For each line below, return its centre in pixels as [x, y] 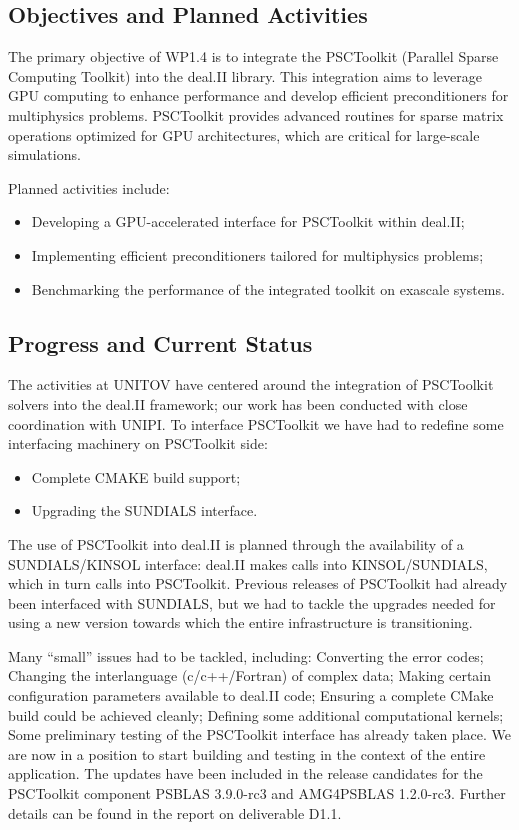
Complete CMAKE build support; [136, 476]
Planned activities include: [89, 187]
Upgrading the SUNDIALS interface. [144, 510]
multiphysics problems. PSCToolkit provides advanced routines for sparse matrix [256, 114]
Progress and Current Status [160, 342]
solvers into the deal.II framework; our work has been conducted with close [238, 403]
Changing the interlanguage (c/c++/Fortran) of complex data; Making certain [250, 675]
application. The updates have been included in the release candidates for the [245, 773]
